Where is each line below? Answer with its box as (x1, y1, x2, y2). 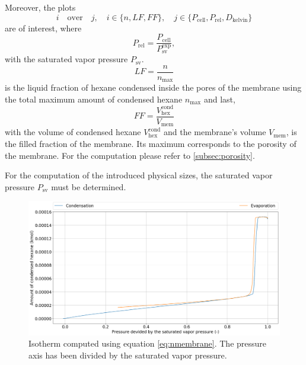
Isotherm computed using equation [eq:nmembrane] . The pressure (28, 337, 267, 350)
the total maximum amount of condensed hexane (5, 92, 183, 105)
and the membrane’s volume (163, 126, 266, 138)
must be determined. (51, 180, 126, 193)
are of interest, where (5, 21, 82, 34)
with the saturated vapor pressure (5, 53, 128, 65)
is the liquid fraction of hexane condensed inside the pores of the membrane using (5, 81, 302, 94)
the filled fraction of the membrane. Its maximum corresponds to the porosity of (5, 137, 297, 149)
